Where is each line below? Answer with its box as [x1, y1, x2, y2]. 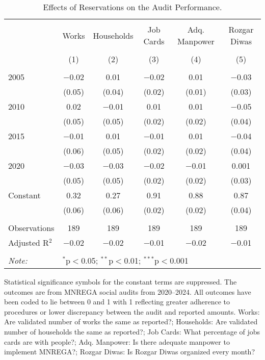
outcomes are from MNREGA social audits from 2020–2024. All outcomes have [4, 286, 251, 297]
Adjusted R [8, 237, 49, 248]
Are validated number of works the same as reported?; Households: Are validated [4, 316, 258, 327]
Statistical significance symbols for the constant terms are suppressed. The [4, 276, 237, 287]
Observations [8, 222, 55, 234]
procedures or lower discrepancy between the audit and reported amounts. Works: [4, 306, 260, 317]
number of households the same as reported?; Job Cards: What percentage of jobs [4, 326, 260, 337]
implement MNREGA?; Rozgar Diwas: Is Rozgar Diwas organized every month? [4, 346, 255, 357]
